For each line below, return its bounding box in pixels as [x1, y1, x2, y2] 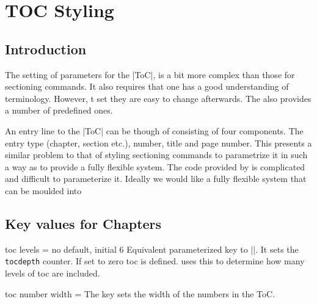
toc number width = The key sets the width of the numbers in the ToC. [5, 287, 275, 300]
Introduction [5, 39, 87, 58]
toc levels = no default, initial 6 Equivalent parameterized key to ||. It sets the [5, 242, 299, 255]
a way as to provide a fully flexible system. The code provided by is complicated [5, 160, 305, 173]
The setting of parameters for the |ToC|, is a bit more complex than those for [5, 68, 295, 81]
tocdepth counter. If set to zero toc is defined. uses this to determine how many [5, 255, 305, 267]
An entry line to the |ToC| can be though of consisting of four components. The [5, 124, 304, 137]
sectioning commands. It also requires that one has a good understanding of [5, 80, 289, 93]
